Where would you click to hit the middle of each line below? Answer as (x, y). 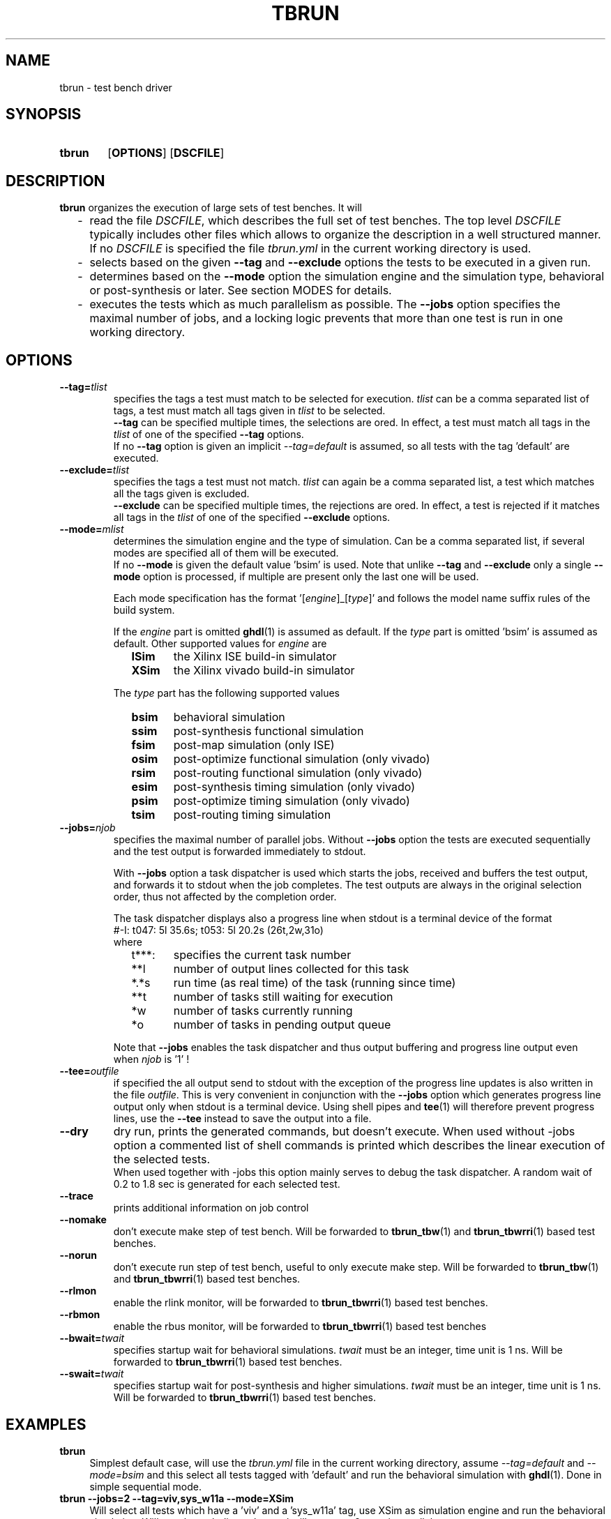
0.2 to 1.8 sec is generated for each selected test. (227, 1184)
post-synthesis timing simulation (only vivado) (294, 787)
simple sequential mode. (145, 1486)
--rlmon (78, 1291)
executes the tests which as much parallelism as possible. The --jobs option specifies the (325, 304)
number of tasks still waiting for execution (283, 997)
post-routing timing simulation (252, 815)
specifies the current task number (262, 955)
